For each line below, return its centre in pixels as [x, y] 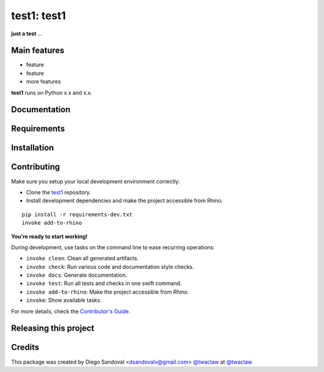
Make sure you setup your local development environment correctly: [95, 181]
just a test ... [27, 34]
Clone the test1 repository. [58, 192]
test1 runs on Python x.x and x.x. [52, 92]
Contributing [35, 167]
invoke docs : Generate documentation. [76, 275]
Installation [32, 148]
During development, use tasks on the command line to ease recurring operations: [113, 247]
